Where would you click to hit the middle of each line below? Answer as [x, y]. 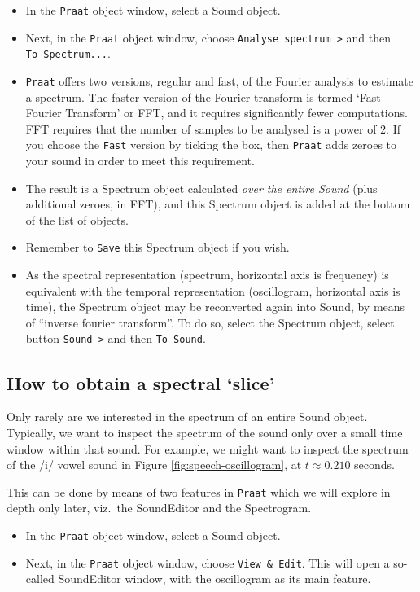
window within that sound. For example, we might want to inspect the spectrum [208, 448]
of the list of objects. [77, 219]
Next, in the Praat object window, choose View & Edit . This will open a [208, 562]
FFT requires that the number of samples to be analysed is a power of [201, 128]
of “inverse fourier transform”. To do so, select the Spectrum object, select [210, 322]
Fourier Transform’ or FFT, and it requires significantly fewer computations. [217, 113]
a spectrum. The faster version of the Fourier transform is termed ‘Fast [203, 96]
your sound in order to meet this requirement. [140, 161]
